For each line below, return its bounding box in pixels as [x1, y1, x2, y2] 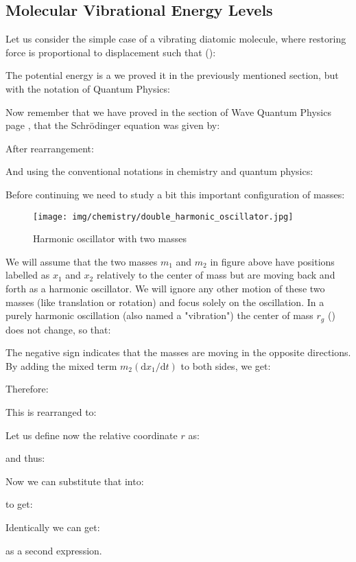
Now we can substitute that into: [5, 473, 144, 488]
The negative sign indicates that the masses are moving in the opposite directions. [5, 345, 351, 360]
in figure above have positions [210, 254, 335, 268]
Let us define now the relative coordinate [5, 428, 178, 442]
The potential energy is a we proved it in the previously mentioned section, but [5, 68, 339, 82]
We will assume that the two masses [5, 254, 158, 268]
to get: [5, 497, 33, 511]
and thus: [5, 451, 45, 465]
